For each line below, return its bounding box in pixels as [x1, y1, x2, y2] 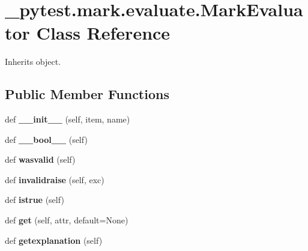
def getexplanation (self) [5, 234, 103, 246]
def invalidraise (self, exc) [5, 173, 104, 186]
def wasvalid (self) [5, 153, 76, 166]
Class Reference [36, 20, 171, 45]
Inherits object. [5, 55, 61, 68]
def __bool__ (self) [5, 133, 88, 145]
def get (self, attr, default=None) [5, 214, 128, 226]
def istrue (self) [5, 193, 64, 206]
